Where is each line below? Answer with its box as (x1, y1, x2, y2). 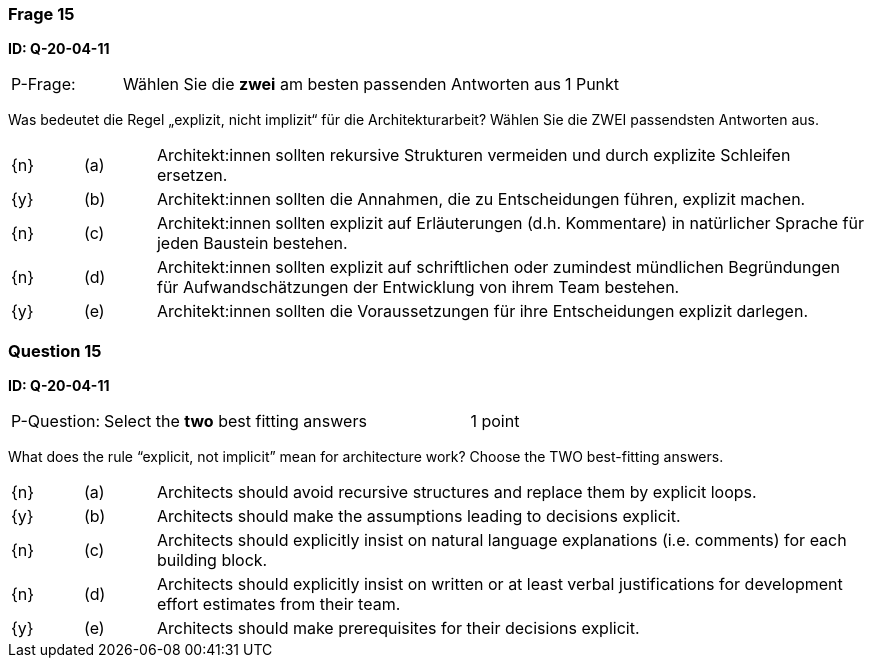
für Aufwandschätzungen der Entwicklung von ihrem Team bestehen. (156, 277, 680, 298)
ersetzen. (156, 165, 228, 186)
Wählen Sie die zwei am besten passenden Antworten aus (122, 74, 561, 95)
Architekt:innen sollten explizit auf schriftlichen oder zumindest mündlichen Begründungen (156, 257, 841, 278)
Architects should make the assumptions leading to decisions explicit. (156, 506, 681, 527)
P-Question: (11, 411, 101, 432)
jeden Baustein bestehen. (156, 233, 348, 254)
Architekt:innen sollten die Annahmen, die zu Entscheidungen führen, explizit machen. (156, 189, 806, 210)
